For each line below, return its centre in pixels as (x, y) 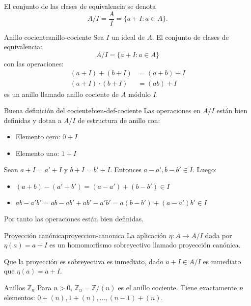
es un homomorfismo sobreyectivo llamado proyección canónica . (145, 245)
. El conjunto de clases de (190, 37)
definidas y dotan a (33, 120)
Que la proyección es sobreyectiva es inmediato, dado (84, 261)
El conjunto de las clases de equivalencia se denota (80, 6)
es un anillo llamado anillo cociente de (61, 94)
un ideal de (128, 37)
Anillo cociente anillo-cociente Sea (54, 37)
